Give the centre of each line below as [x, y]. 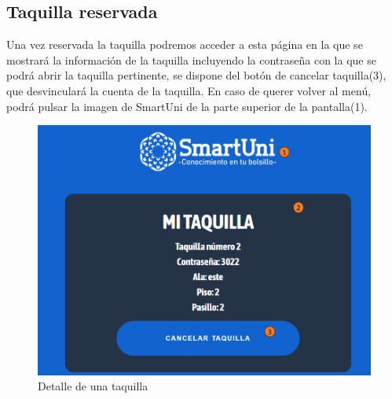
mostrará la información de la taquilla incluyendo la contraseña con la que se [191, 59]
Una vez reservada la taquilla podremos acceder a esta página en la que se [185, 44]
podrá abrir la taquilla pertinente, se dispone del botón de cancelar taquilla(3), [196, 75]
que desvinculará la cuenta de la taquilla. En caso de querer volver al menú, [189, 90]
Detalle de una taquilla [93, 386]
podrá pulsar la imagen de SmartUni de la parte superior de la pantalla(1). [187, 106]
